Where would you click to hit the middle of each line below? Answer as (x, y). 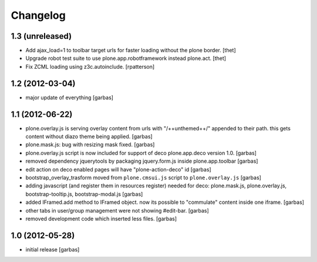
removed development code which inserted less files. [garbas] (101, 219)
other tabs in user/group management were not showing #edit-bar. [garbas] (117, 210)
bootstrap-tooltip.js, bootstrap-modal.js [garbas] (84, 194)
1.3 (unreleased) (41, 36)
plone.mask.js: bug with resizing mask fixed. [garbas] (90, 145)
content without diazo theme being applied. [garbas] (89, 137)
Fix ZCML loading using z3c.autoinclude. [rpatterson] (90, 66)
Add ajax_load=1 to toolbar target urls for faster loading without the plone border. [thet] (131, 51)
